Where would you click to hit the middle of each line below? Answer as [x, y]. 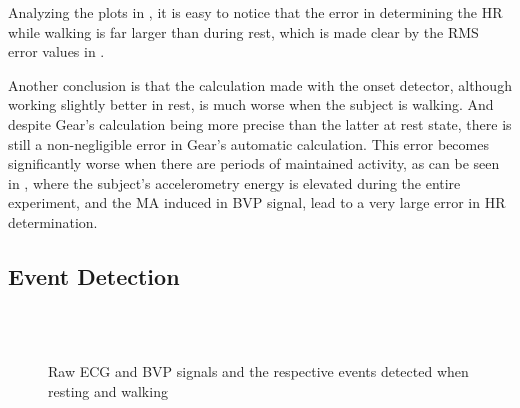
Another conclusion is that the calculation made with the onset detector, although [260, 84]
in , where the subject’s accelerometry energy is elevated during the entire [234, 182]
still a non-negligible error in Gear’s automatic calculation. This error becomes [248, 143]
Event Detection [94, 275]
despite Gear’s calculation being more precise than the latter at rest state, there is [260, 123]
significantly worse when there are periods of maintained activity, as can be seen [254, 163]
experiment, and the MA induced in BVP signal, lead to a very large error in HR [257, 202]
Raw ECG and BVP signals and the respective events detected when [258, 370]
